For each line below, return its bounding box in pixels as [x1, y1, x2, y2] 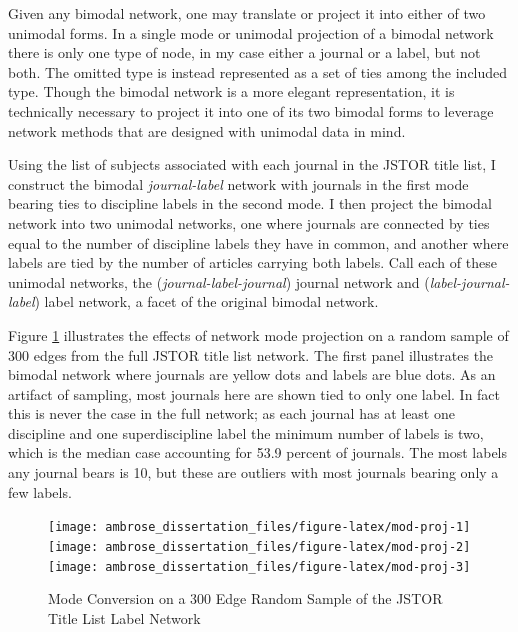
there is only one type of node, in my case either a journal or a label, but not [8, 42, 481, 63]
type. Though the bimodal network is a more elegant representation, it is [8, 81, 455, 102]
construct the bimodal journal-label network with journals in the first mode [8, 173, 469, 194]
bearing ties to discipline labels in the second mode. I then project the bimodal [8, 193, 492, 214]
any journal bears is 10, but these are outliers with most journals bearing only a [8, 462, 499, 483]
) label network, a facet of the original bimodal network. [34, 291, 379, 312]
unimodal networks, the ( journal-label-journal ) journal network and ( [8, 271, 430, 292]
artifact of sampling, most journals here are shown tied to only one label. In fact [8, 383, 501, 404]
